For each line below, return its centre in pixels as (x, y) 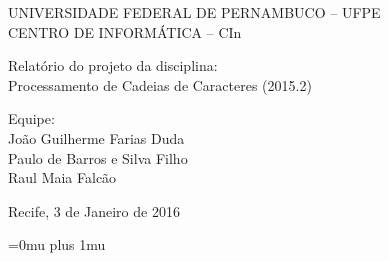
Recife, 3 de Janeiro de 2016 (94, 210)
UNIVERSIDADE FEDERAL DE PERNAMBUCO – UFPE (194, 12)
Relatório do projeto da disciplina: (113, 65)
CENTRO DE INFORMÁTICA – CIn (125, 31)
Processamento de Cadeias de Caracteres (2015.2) (160, 84)
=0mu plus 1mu (57, 244)
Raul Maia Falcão (62, 177)
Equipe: (31, 118)
